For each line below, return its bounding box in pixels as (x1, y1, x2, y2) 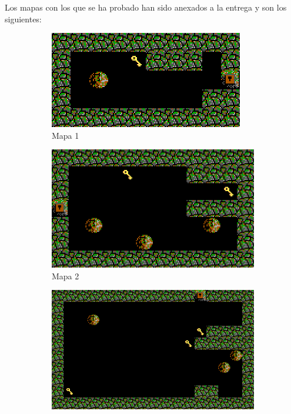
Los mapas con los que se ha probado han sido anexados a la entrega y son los (5, 1, 287, 13)
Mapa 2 (52, 269, 79, 282)
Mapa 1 (52, 129, 79, 141)
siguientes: (5, 12, 42, 25)
